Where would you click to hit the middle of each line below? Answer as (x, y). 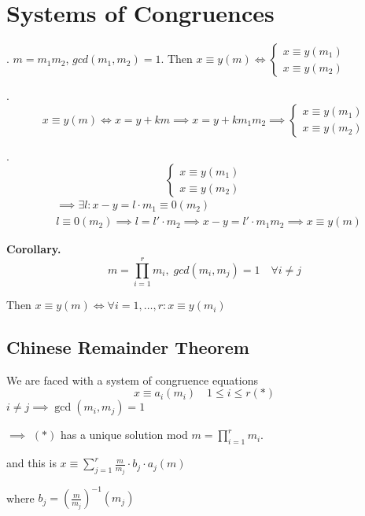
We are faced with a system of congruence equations (132, 380)
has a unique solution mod (124, 435)
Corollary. (34, 249)
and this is (31, 463)
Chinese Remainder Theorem (128, 347)
